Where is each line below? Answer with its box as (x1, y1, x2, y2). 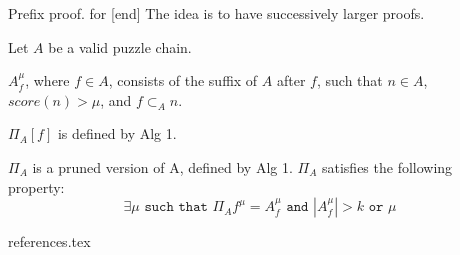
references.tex (8, 231, 91, 252)
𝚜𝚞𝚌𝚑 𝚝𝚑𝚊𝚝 (144, 200, 208, 215)
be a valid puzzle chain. (48, 36, 192, 57)
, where (25, 70, 70, 91)
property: (8, 176, 65, 197)
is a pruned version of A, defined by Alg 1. (32, 156, 293, 177)
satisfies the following (321, 156, 453, 177)
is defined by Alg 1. (57, 123, 177, 144)
